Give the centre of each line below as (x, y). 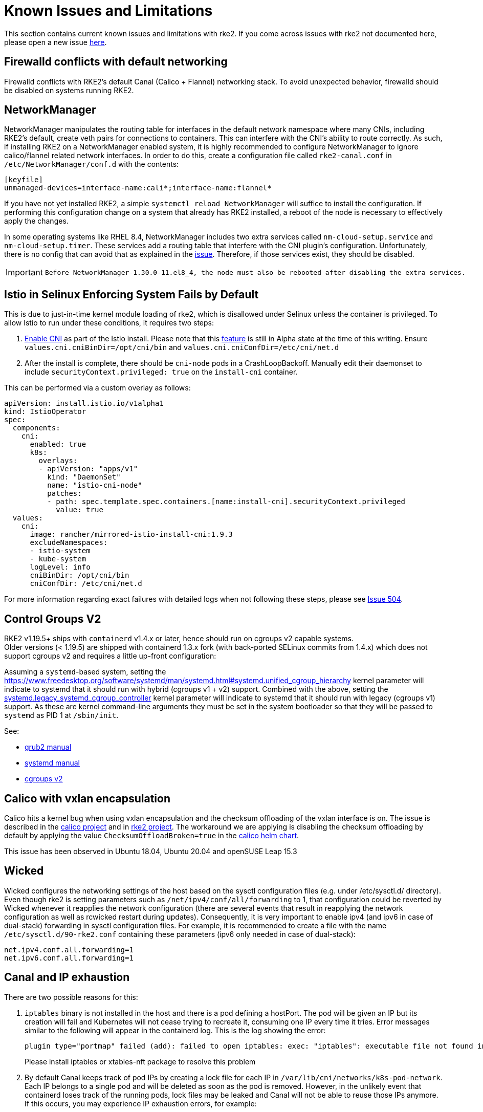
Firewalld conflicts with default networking (116, 62)
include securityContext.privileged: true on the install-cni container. (161, 372)
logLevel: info (60, 567)
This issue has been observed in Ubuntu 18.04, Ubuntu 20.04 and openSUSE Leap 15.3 (151, 851)
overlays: (58, 461)
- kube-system (58, 559)
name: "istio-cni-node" (95, 485)
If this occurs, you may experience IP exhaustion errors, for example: (141, 1103)
